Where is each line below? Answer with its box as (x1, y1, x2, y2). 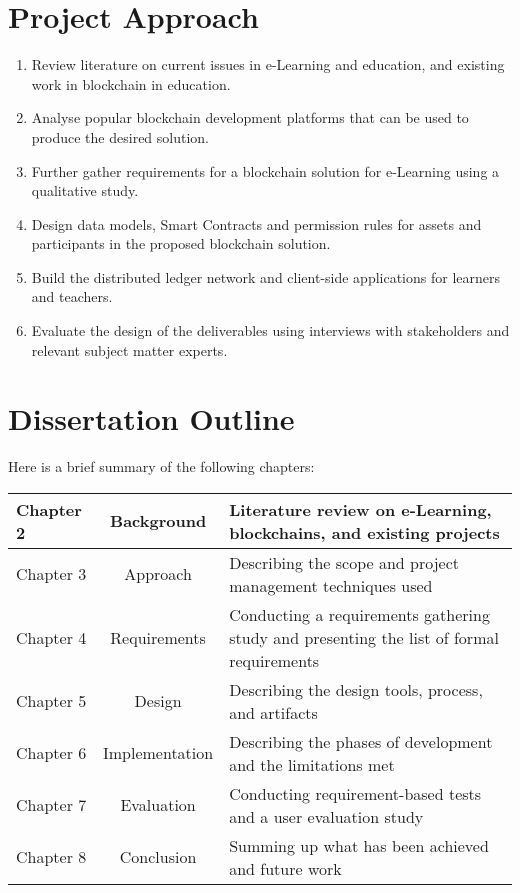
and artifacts (229, 700, 318, 724)
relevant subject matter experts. (31, 339, 228, 360)
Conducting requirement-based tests (229, 781, 482, 805)
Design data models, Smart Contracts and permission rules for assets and (31, 213, 482, 234)
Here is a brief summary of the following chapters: (8, 456, 315, 477)
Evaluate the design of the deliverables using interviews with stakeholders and (31, 320, 510, 341)
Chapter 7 (16, 793, 87, 817)
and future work (229, 856, 342, 880)
